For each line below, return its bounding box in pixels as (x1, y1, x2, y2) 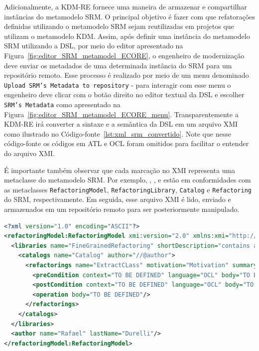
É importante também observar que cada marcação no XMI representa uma (4, 165, 236, 175)
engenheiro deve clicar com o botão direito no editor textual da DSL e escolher (4, 89, 245, 100)
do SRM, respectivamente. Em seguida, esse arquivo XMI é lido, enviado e (4, 194, 231, 204)
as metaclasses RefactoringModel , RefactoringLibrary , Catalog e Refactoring (4, 184, 252, 194)
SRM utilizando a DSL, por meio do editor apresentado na (4, 40, 183, 51)
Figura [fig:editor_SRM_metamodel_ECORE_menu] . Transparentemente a (4, 109, 239, 119)
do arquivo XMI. (4, 148, 55, 159)
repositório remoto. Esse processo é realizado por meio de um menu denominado (4, 70, 249, 80)
